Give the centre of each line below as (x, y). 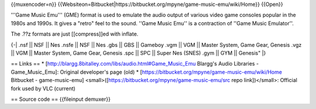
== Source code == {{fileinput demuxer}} (61, 99)
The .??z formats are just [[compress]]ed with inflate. (75, 34)
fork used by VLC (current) (43, 88)
